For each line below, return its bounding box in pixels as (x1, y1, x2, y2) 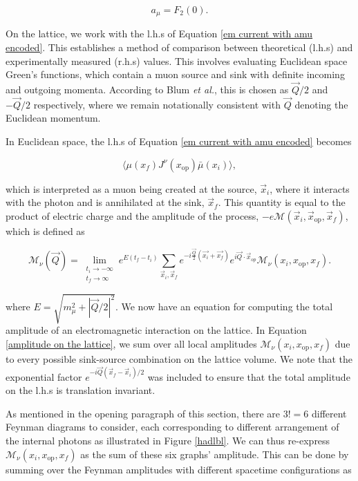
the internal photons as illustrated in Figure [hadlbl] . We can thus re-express (6, 433, 330, 448)
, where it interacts (270, 181, 350, 196)
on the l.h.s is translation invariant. (6, 383, 156, 397)
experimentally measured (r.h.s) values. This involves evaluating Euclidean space (6, 53, 348, 68)
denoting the (294, 97, 348, 111)
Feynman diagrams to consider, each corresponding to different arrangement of (6, 419, 339, 434)
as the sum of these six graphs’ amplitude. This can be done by (80, 446, 349, 461)
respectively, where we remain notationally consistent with (33, 97, 281, 111)
